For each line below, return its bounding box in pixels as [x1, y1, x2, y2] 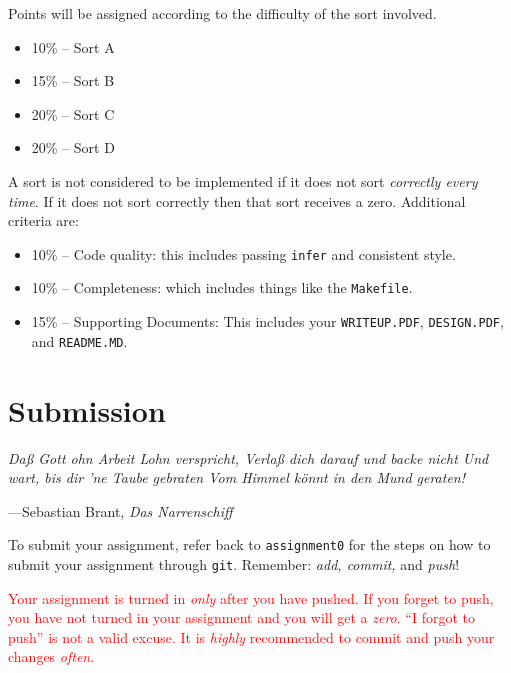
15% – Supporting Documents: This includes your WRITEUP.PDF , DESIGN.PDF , [31, 311, 504, 332]
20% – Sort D [31, 137, 115, 158]
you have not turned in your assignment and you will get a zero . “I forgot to [8, 607, 475, 628]
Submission [8, 389, 166, 430]
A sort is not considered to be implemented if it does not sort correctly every [8, 170, 478, 191]
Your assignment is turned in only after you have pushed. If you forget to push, [8, 587, 494, 608]
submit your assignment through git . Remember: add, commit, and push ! [8, 553, 460, 574]
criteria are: [8, 210, 79, 231]
